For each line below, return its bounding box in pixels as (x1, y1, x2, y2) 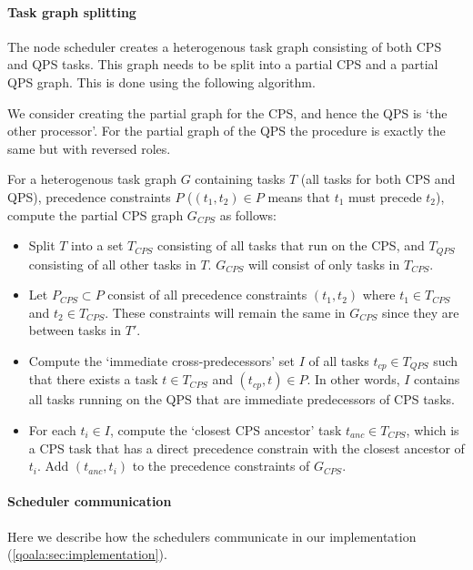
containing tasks (195, 169, 286, 188)
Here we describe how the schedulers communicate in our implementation (7, 526, 417, 545)
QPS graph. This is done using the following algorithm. (7, 72, 316, 91)
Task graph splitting (7, 2, 136, 21)
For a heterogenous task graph (7, 169, 176, 188)
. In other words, (307, 370, 400, 389)
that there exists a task (28, 370, 158, 389)
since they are (382, 302, 459, 321)
